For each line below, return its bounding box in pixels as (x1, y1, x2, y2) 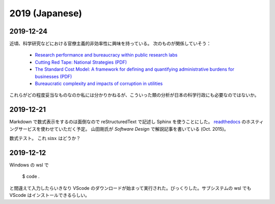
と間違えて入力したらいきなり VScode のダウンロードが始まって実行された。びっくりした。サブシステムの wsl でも (9, 185, 252, 191)
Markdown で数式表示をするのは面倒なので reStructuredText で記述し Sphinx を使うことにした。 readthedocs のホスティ (9, 119, 264, 125)
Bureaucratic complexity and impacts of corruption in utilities (35, 80, 163, 86)
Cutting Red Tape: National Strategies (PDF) (35, 59, 127, 65)
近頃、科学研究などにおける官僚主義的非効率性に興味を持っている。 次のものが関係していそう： (9, 41, 211, 47)
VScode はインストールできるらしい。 (9, 192, 90, 198)
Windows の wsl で (9, 162, 49, 168)
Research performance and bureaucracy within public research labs (35, 52, 178, 58)
